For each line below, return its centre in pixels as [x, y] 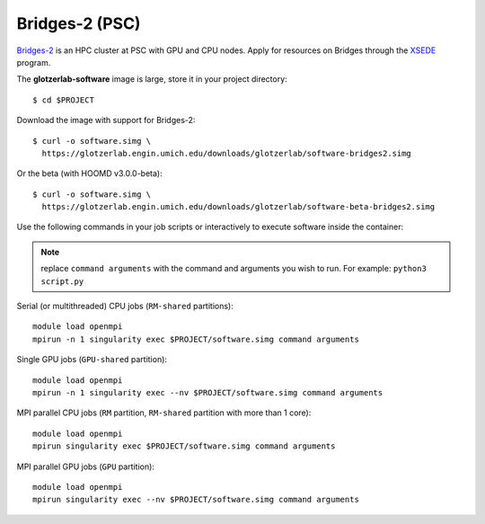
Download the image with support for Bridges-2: [106, 120]
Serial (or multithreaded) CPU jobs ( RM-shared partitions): [125, 306]
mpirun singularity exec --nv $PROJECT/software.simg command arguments [196, 500]
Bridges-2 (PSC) [79, 23]
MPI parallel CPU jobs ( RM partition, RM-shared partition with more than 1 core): [164, 413]
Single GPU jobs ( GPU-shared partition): [92, 360]
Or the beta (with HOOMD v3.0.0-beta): [89, 173]
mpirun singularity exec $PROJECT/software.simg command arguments [184, 446]
